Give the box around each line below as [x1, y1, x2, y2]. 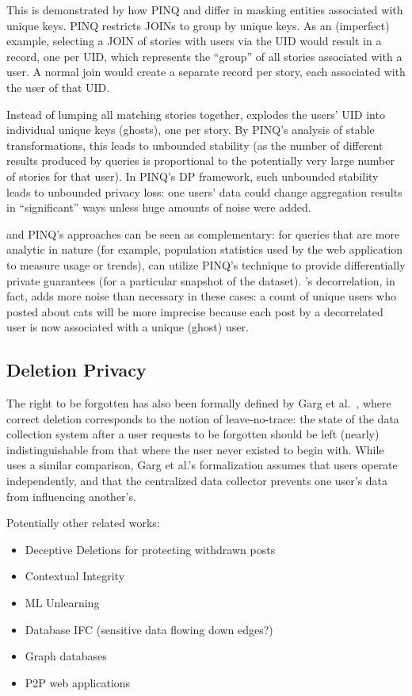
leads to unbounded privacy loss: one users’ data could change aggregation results [6, 183, 402, 200]
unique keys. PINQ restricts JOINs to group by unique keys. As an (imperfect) [6, 17, 390, 33]
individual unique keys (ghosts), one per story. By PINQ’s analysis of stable [6, 121, 375, 138]
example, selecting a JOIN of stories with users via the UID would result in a [6, 33, 382, 49]
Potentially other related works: [6, 514, 160, 531]
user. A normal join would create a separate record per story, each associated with [6, 63, 406, 80]
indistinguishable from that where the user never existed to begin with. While [6, 441, 384, 457]
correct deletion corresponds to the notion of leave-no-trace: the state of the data [6, 410, 399, 426]
